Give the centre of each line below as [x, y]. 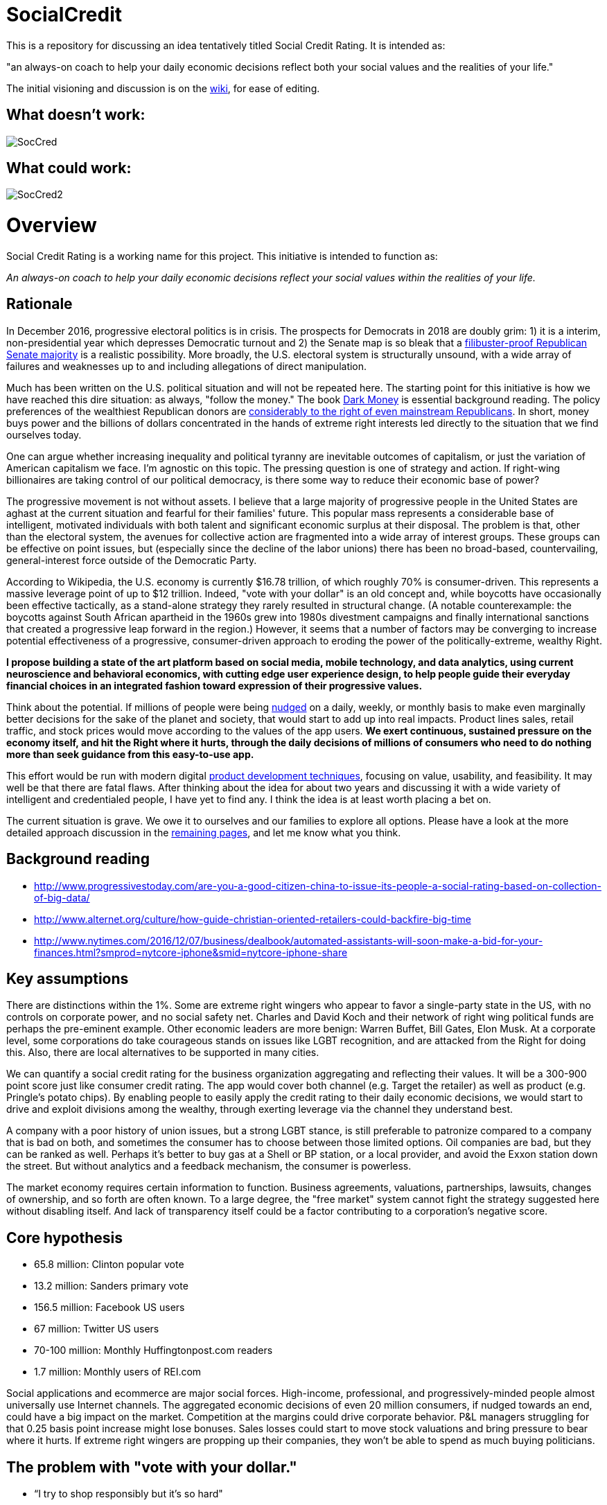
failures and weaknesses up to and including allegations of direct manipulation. [187, 366]
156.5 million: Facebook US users [109, 1308]
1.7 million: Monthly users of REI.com [118, 1372]
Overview [52, 226]
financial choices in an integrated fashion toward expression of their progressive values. [214, 685]
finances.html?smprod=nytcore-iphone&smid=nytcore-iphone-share [191, 952]
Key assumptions [68, 979]
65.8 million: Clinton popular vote [109, 1265]
